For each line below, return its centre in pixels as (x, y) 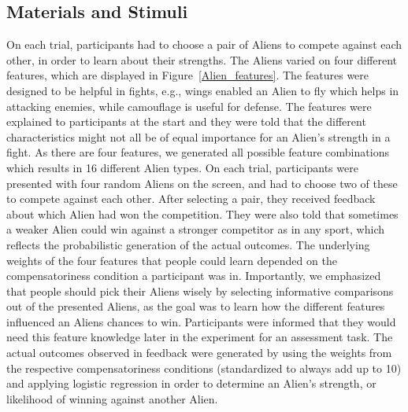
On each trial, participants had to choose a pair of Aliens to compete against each (204, 44)
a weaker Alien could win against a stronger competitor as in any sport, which (195, 229)
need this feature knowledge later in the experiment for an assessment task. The (200, 337)
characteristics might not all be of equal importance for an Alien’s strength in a (198, 136)
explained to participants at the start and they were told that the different (186, 121)
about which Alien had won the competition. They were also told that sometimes (202, 213)
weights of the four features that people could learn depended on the (172, 260)
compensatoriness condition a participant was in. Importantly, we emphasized (194, 276)
